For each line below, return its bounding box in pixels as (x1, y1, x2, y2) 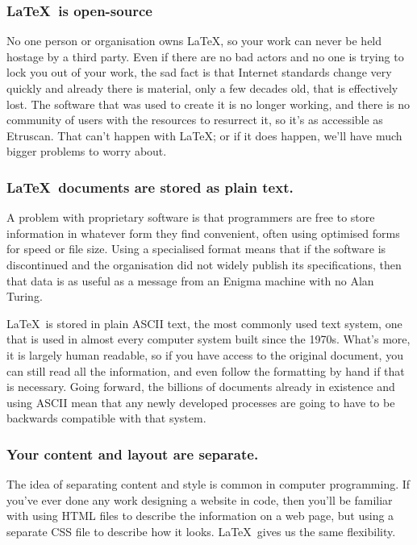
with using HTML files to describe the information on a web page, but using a (6, 507, 394, 524)
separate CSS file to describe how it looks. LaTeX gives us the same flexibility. (6, 522, 396, 539)
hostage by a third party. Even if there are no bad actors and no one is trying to (6, 48, 404, 64)
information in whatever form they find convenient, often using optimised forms (6, 224, 400, 241)
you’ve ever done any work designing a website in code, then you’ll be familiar (6, 491, 393, 508)
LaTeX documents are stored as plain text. (6, 177, 294, 197)
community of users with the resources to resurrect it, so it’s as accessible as (6, 111, 383, 128)
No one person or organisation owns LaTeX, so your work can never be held (6, 32, 382, 49)
